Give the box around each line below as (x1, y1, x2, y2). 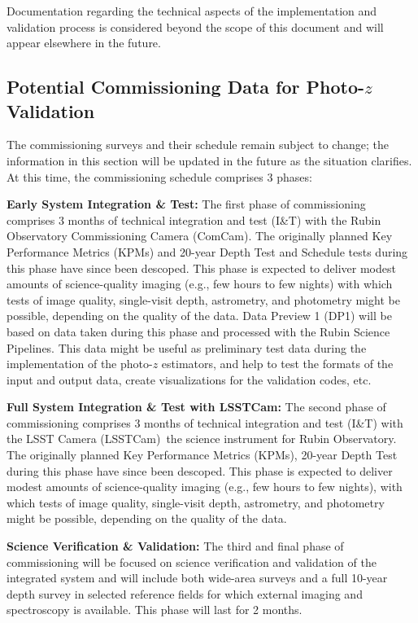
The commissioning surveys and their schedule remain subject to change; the (7, 136, 389, 153)
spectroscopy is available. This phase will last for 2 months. (7, 601, 303, 618)
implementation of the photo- (7, 355, 153, 372)
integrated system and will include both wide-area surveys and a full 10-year (7, 569, 388, 586)
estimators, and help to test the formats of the (161, 355, 394, 372)
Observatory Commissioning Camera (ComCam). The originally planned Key (7, 227, 393, 244)
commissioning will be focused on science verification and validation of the (7, 553, 377, 570)
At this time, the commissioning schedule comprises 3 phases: (7, 168, 312, 185)
